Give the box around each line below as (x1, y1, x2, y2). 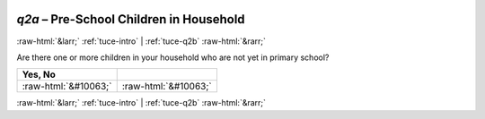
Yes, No (22, 68, 56, 81)
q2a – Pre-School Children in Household (16, 12, 246, 27)
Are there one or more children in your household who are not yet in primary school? (16, 52, 330, 63)
